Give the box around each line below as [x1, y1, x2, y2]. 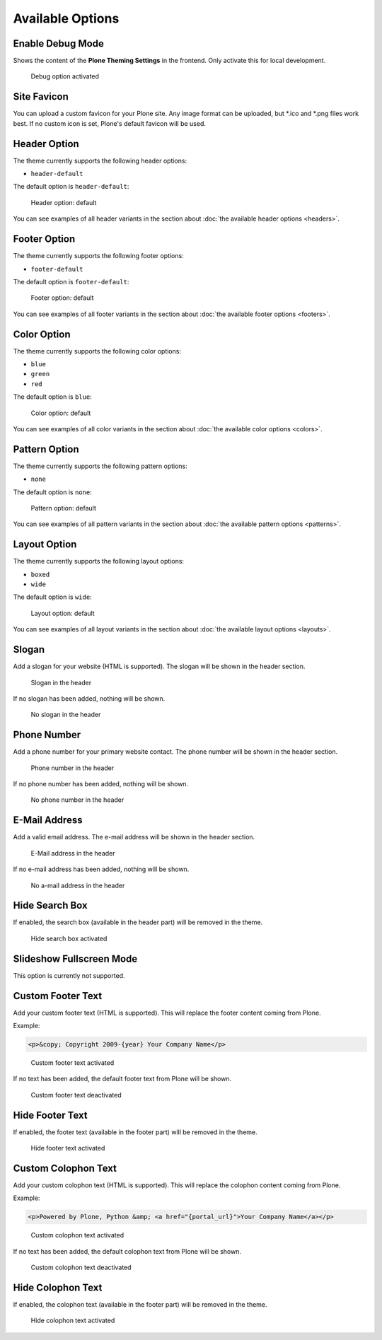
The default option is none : [13, 488, 92, 496]
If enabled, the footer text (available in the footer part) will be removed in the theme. [13, 1128, 257, 1136]
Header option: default [30, 198, 97, 206]
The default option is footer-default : [13, 277, 129, 286]
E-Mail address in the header [30, 849, 116, 857]
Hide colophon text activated [30, 1316, 115, 1325]
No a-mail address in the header [30, 881, 125, 890]
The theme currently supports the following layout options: [13, 557, 184, 566]
